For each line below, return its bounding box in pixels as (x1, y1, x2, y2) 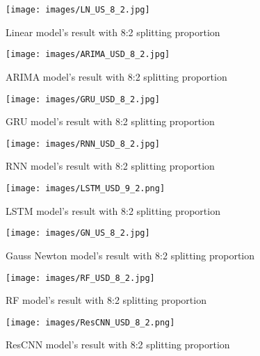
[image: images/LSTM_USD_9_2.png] (6, 184, 165, 193)
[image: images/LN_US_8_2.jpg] (6, 5, 150, 15)
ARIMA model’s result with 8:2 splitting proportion (6, 69, 227, 83)
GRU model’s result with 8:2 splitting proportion (6, 114, 215, 129)
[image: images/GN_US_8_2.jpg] (6, 228, 150, 238)
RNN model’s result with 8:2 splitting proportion (6, 159, 215, 173)
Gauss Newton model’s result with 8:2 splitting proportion (6, 248, 255, 262)
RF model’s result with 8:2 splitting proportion (6, 293, 206, 307)
